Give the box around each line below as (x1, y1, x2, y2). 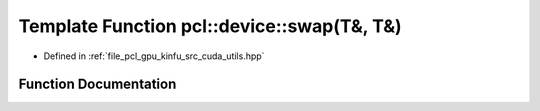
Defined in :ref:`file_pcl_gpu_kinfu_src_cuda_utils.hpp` (43, 50, 265, 62)
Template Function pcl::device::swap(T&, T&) (18, 15, 402, 37)
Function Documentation (18, 76, 177, 93)
